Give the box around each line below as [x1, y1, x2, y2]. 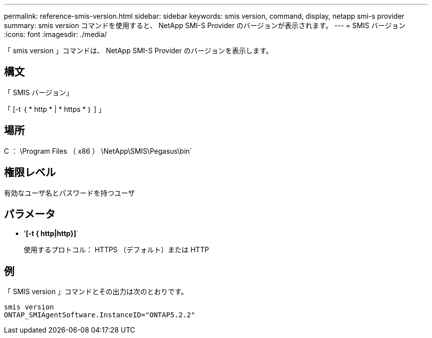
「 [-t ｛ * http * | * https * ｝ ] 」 [4, 104, 106, 113]
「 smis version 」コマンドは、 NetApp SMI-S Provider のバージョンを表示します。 [4, 46, 273, 55]
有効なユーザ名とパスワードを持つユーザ [4, 188, 135, 197]
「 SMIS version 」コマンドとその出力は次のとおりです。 [4, 287, 188, 296]
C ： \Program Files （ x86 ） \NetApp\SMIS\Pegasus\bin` [4, 146, 192, 155]
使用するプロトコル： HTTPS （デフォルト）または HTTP [24, 245, 209, 254]
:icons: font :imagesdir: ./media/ [4, 30, 107, 38]
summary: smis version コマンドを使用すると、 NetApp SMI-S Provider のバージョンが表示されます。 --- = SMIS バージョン [4, 21, 406, 30]
